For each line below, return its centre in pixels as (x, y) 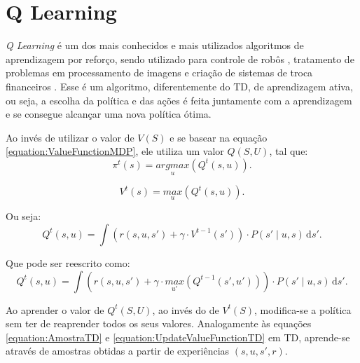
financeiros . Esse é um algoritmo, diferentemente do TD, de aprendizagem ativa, (179, 86)
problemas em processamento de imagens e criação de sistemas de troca (159, 73)
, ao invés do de (186, 309)
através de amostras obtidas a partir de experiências (118, 351)
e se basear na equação (219, 137)
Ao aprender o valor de (55, 309)
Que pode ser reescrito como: (68, 262)
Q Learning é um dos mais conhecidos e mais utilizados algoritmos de (155, 45)
